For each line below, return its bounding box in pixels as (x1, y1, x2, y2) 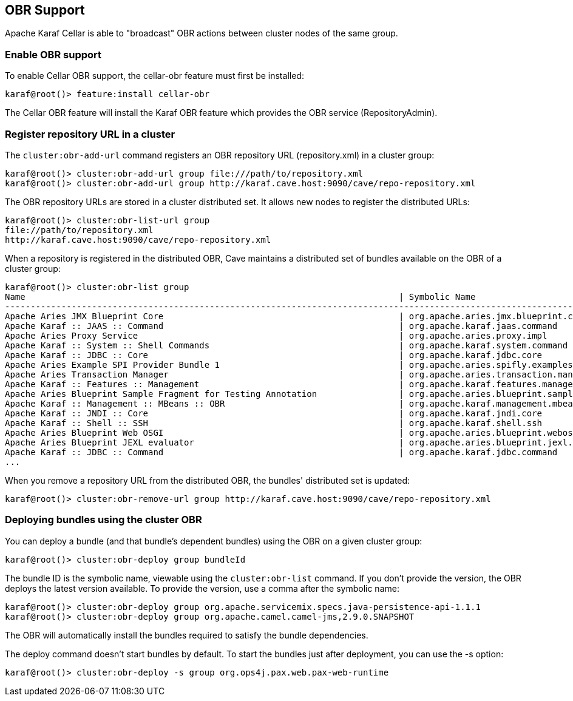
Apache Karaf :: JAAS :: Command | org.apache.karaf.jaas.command (5, 320, 558, 331)
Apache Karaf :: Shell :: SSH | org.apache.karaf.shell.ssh (5, 418, 543, 428)
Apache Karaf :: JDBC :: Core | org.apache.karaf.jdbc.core (5, 350, 543, 360)
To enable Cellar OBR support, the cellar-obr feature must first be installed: (5, 70, 304, 81)
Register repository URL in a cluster (5, 127, 175, 140)
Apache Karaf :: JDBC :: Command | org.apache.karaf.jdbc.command (5, 447, 558, 457)
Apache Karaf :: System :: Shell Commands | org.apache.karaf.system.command (5, 340, 568, 350)
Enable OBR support (5, 48, 102, 61)
